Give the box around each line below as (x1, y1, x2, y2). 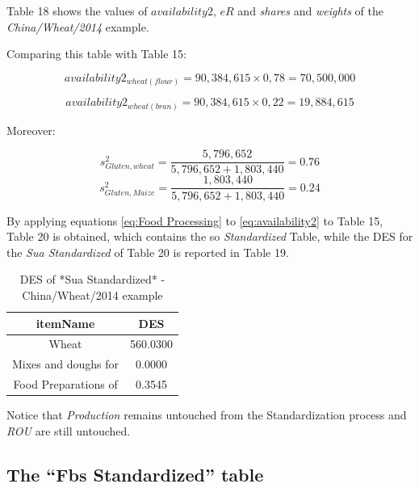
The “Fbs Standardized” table (6, 461, 264, 486)
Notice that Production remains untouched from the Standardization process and (6, 406, 407, 423)
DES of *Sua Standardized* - (19, 271, 166, 288)
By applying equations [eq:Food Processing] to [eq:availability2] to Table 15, (6, 212, 383, 229)
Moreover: (6, 121, 56, 138)
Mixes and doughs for (12, 355, 119, 372)
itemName (36, 314, 95, 331)
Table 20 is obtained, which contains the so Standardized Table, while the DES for (6, 228, 413, 245)
